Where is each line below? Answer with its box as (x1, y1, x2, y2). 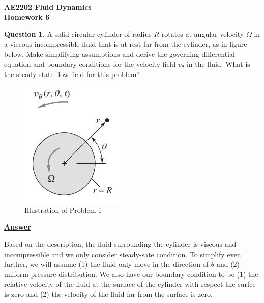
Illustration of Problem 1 (24, 204, 102, 215)
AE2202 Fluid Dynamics (4, 2, 92, 12)
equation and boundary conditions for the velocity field (4, 58, 176, 69)
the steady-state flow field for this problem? (4, 68, 140, 79)
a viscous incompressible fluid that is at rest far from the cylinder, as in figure (4, 38, 247, 49)
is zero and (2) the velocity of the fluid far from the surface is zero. (4, 288, 213, 299)
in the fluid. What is (186, 58, 250, 69)
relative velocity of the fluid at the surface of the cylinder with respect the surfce (4, 279, 256, 289)
